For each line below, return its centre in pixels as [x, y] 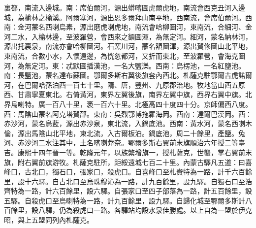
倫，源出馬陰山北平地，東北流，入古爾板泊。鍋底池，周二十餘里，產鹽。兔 [125, 133]
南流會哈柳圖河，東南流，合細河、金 [193, 27]
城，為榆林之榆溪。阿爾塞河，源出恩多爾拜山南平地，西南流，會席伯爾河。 [125, 17]
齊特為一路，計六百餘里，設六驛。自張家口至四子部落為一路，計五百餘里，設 [128, 191]
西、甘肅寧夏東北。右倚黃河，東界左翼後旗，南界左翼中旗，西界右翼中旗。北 [128, 94]
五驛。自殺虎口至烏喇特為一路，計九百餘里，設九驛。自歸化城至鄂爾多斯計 [125, 200]
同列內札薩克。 [69, 220]
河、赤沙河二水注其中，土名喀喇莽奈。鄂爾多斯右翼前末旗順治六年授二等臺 [125, 143]
